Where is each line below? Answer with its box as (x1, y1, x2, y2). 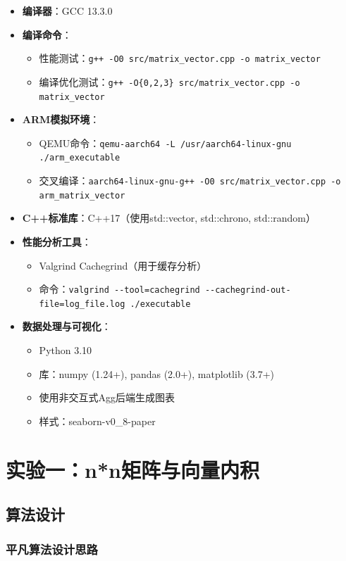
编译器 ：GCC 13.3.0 (22, 4, 113, 18)
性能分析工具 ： (22, 234, 92, 248)
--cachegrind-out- (204, 285, 291, 296)
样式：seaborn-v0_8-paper (39, 413, 156, 428)
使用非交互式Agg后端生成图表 (39, 390, 175, 405)
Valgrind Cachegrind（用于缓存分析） (39, 258, 207, 272)
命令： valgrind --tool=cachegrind (39, 282, 200, 296)
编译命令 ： (22, 27, 72, 42)
